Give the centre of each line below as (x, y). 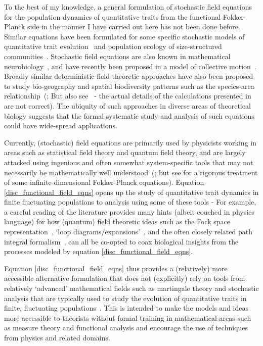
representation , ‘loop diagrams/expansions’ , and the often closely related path (128, 232)
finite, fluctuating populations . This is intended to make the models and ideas (126, 308)
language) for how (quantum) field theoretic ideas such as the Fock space (117, 221)
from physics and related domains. (57, 337)
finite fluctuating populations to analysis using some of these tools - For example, (130, 202)
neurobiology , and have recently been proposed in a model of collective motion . (130, 66)
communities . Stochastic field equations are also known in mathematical (117, 56)
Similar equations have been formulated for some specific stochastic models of (124, 36)
